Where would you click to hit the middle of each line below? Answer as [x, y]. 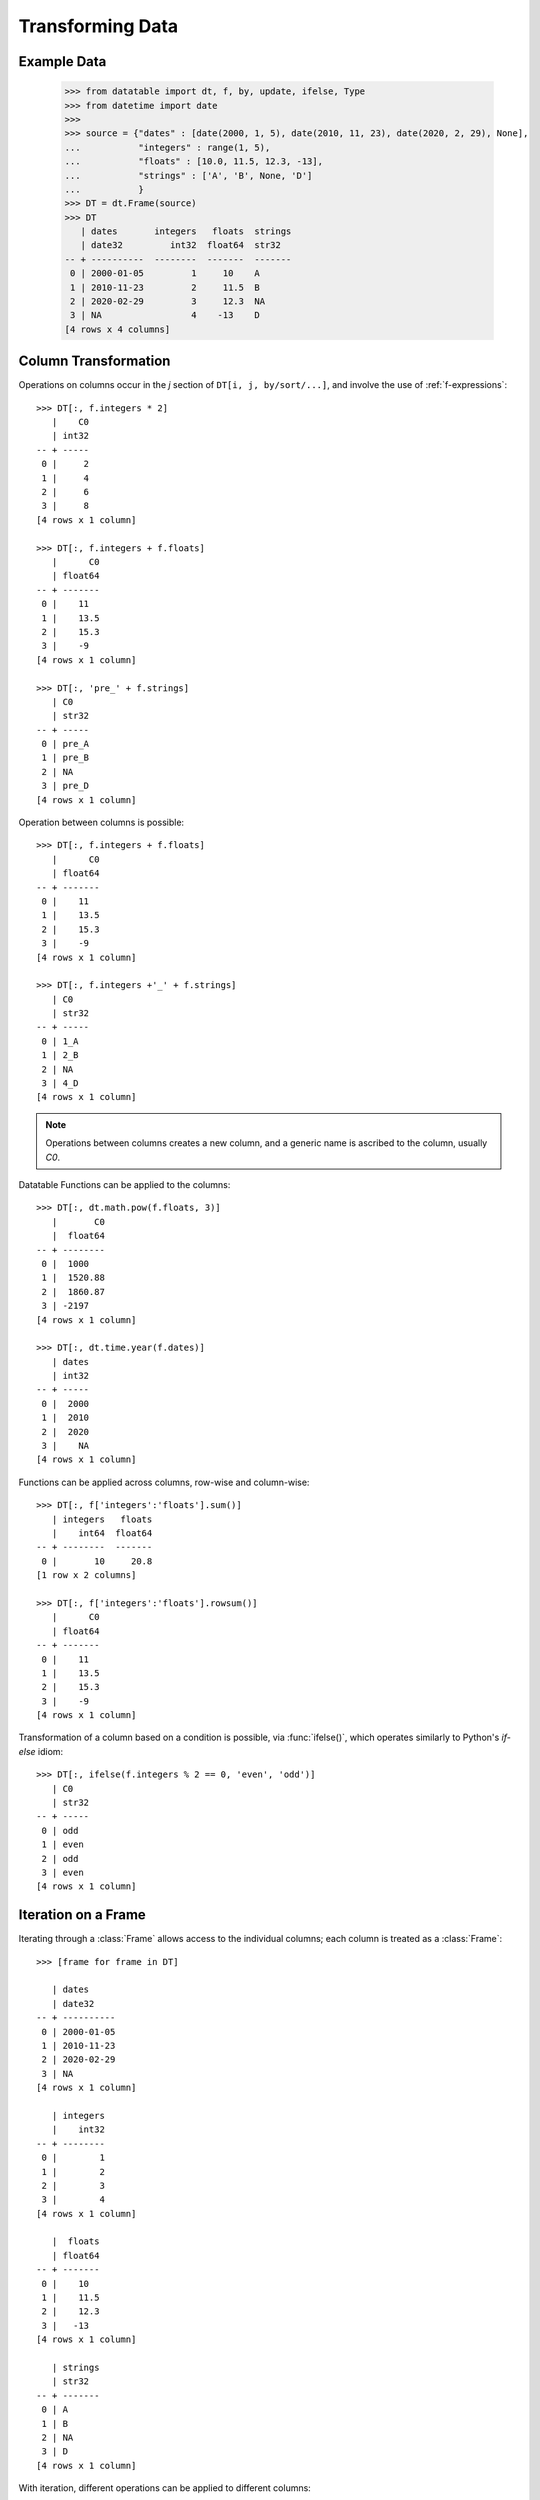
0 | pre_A [65, 744]
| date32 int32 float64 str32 [181, 245]
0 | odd [60, 1830]
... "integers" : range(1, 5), [167, 147]
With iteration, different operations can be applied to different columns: [165, 2488]
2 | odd [60, 1858]
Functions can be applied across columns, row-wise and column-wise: [164, 1482]
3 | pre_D [65, 786]
